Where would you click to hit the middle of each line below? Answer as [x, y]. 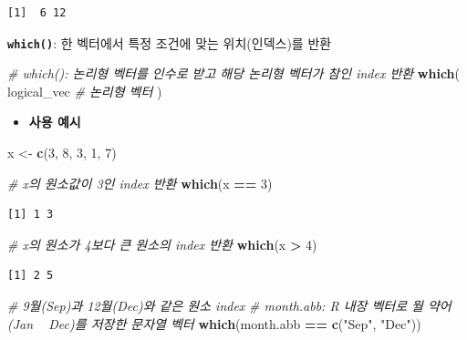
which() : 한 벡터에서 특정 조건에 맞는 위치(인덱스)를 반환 [170, 42]
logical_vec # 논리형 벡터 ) [85, 91]
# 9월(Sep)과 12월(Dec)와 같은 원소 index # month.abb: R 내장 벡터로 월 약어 [229, 305]
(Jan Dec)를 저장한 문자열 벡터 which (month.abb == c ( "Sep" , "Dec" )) [214, 323]
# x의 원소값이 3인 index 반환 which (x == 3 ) [140, 183]
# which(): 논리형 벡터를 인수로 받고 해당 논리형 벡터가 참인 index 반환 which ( [233, 73]
